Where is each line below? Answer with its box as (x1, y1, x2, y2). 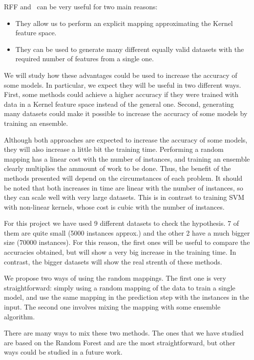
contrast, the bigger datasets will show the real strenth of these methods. (4, 256, 222, 266)
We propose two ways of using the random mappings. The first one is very (4, 273, 226, 283)
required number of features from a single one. (15, 53, 154, 64)
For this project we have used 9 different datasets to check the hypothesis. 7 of (4, 218, 239, 228)
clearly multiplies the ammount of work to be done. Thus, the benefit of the (4, 163, 231, 173)
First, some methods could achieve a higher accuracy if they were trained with (4, 89, 239, 99)
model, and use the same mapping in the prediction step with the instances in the (4, 292, 249, 302)
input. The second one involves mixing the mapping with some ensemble (4, 302, 221, 312)
